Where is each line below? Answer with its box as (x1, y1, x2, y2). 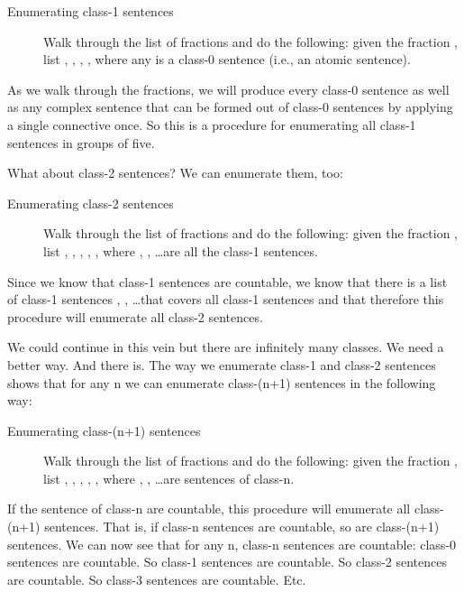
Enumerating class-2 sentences (7, 193, 174, 212)
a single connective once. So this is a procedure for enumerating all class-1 (7, 115, 416, 134)
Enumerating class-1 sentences (7, 2, 174, 20)
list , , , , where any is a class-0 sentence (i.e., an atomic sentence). (43, 50, 411, 69)
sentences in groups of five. (7, 133, 155, 152)
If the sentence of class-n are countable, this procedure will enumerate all (7, 499, 411, 518)
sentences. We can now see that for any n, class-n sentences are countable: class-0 (7, 534, 457, 553)
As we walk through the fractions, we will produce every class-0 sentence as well (7, 79, 450, 98)
